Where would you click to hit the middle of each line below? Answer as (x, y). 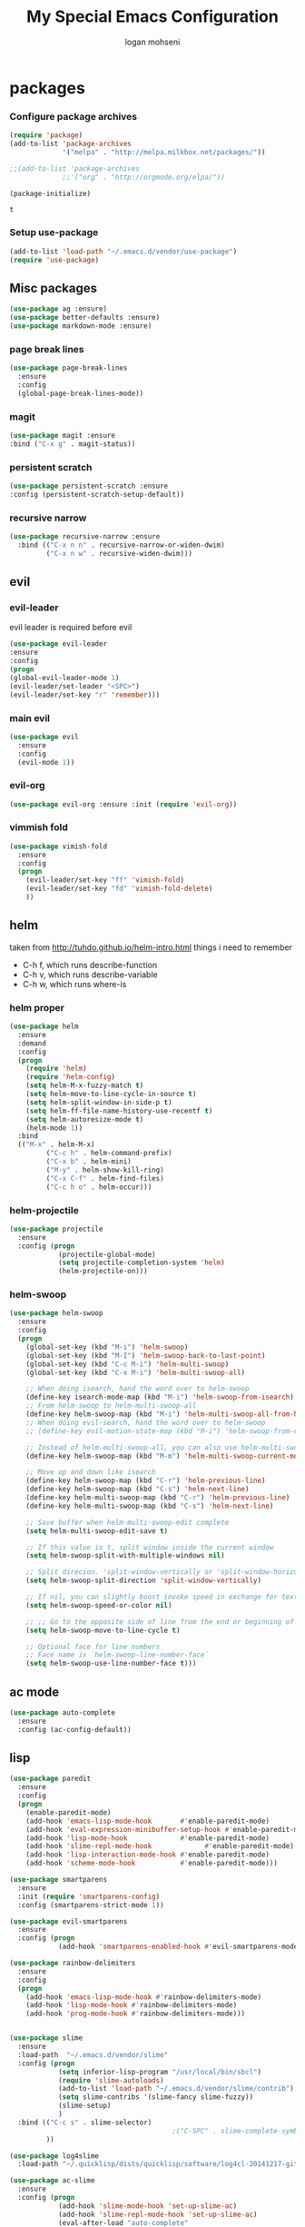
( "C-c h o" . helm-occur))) (99, 1187)
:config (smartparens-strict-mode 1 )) (91, 1905)
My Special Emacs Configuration (152, 17)
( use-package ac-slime (52, 2181)
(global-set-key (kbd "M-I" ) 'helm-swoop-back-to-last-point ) (146, 1355)
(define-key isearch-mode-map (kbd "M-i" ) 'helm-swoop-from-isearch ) (160, 1397)
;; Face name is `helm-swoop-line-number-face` (117, 1655)
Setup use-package (54, 233)
